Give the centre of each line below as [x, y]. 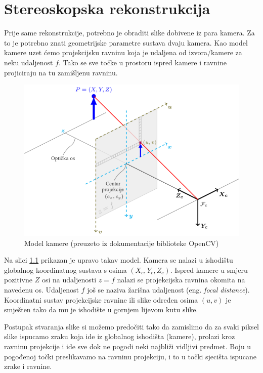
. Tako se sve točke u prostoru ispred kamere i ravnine [143, 62]
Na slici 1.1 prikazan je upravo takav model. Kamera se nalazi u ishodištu [119, 260]
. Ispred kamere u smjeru [209, 270]
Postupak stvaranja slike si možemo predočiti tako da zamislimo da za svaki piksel [131, 326]
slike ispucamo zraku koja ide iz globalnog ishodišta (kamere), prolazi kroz [120, 336]
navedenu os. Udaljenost [41, 289]
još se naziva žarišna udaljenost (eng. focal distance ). [168, 289]
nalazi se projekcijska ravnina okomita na [181, 280]
